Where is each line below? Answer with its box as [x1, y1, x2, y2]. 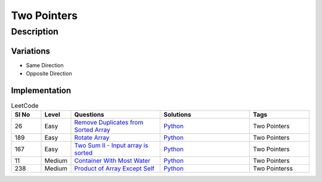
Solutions [163, 111, 191, 119]
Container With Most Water [74, 156, 151, 165]
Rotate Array [74, 134, 110, 142]
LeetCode [11, 102, 39, 110]
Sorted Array [74, 125, 110, 134]
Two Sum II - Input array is [74, 142, 148, 150]
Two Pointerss [252, 164, 293, 172]
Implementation [11, 85, 72, 95]
